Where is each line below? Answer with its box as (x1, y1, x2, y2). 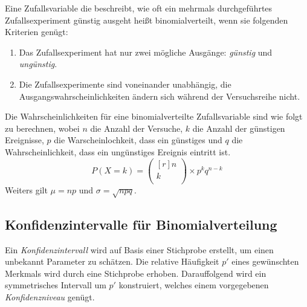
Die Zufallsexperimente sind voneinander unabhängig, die (19, 77, 231, 90)
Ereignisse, (5, 134, 44, 146)
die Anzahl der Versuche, (90, 121, 183, 134)
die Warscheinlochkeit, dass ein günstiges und (54, 134, 222, 146)
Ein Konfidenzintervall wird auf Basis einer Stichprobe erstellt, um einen (5, 243, 274, 256)
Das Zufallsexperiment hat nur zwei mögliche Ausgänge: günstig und (19, 45, 273, 58)
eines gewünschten (231, 255, 299, 268)
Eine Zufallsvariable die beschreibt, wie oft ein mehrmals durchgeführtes (5, 2, 273, 14)
